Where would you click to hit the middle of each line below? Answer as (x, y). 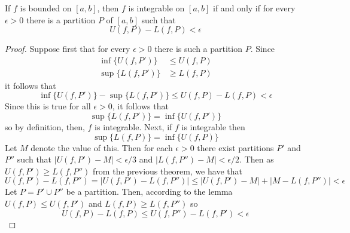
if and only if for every (254, 8)
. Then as (257, 159)
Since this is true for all (48, 106)
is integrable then (213, 127)
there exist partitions (235, 147)
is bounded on (46, 8)
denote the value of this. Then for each (102, 147)
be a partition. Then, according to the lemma (149, 191)
